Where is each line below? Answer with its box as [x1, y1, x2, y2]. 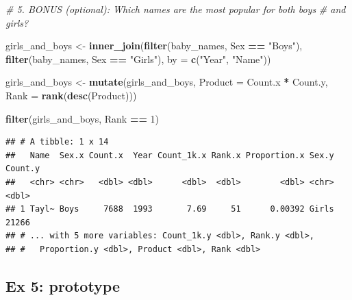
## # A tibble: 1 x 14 [5, 137, 109, 147]
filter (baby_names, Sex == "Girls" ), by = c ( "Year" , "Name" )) [5, 51, 271, 66]
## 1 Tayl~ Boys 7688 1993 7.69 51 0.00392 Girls [5, 204, 334, 214]
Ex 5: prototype [5, 275, 121, 296]
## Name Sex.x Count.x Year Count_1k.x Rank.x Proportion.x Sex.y [5, 150, 334, 160]
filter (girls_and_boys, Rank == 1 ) [5, 111, 160, 125]
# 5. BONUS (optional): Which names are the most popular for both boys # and [5, 2, 346, 16]
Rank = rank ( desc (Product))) [5, 88, 137, 102]
